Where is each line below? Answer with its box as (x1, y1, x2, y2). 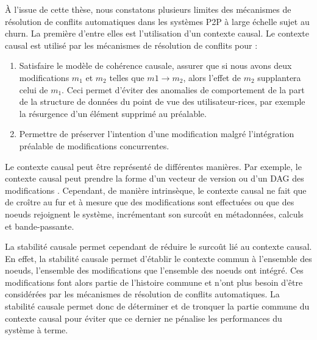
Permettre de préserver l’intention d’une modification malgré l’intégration (19, 127, 294, 140)
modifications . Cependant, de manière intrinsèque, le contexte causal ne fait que (5, 183, 307, 196)
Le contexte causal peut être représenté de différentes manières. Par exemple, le (5, 160, 302, 172)
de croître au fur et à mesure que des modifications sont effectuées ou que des (5, 196, 294, 208)
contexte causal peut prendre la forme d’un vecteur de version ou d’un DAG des (5, 172, 304, 185)
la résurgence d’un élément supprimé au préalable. (19, 107, 207, 119)
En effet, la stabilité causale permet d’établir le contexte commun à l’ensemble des (5, 252, 312, 264)
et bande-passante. (5, 219, 74, 232)
